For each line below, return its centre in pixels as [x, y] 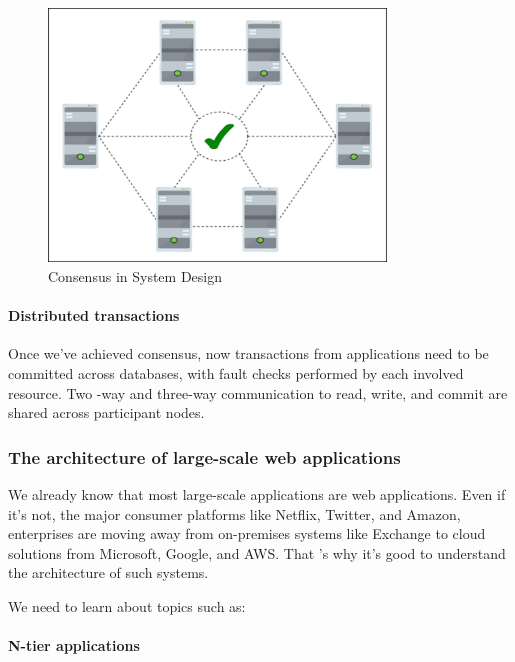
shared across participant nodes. [106, 412]
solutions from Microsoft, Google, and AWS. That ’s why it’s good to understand [257, 552]
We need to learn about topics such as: [127, 605]
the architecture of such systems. [108, 572]
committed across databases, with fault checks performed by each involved [236, 372]
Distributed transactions [94, 315]
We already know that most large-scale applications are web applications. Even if [257, 493]
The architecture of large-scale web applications [204, 456]
